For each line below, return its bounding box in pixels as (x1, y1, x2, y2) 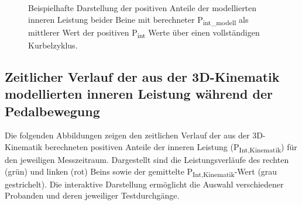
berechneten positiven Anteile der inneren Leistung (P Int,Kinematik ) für (44, 141, 297, 154)
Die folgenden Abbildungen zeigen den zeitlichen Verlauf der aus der (5, 129, 250, 141)
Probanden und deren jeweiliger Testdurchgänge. (5, 189, 180, 201)
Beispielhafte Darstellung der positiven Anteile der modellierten (28, 2, 257, 13)
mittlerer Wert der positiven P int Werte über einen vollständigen (28, 26, 260, 40)
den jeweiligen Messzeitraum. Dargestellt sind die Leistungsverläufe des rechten (5, 154, 289, 166)
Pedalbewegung (5, 102, 100, 120)
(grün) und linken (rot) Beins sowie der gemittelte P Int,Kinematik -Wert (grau (5, 165, 277, 179)
